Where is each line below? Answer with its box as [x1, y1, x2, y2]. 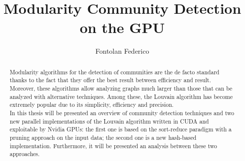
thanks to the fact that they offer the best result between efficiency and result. [9, 76, 211, 84]
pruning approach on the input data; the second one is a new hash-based [9, 133, 197, 141]
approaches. [9, 150, 40, 158]
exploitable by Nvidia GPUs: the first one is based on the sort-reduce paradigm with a [9, 125, 232, 133]
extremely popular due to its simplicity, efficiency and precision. [9, 100, 174, 109]
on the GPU [79, 17, 165, 37]
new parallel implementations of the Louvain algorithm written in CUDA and [9, 117, 209, 125]
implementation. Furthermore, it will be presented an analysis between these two [9, 141, 217, 150]
